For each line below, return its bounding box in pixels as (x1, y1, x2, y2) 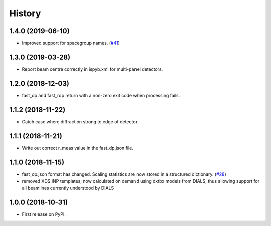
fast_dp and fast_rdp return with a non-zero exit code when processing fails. (22, 92, 180, 98)
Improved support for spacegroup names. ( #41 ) (22, 40, 120, 46)
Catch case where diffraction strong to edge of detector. (22, 118, 139, 125)
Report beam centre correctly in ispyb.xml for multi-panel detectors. (22, 66, 163, 72)
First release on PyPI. (22, 211, 66, 217)
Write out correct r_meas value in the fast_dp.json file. (22, 145, 134, 151)
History (9, 8, 41, 19)
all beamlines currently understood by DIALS (22, 185, 114, 191)
